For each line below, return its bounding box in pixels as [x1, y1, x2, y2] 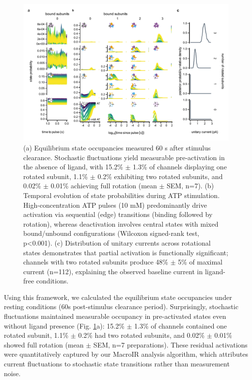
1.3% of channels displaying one [133, 162, 227, 172]
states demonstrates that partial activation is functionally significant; [23, 247, 228, 257]
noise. [4, 368, 21, 378]
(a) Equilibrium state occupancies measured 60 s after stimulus [23, 142, 211, 152]
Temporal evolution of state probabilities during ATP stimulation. [23, 190, 220, 200]
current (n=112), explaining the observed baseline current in [23, 266, 203, 276]
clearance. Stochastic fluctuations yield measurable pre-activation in [23, 152, 225, 162]
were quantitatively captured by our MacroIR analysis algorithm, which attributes [4, 349, 248, 359]
